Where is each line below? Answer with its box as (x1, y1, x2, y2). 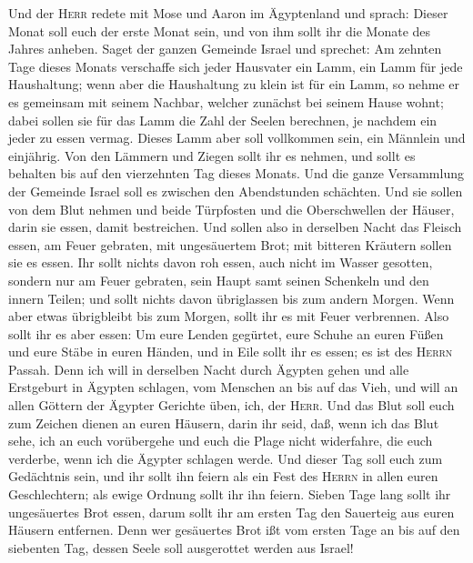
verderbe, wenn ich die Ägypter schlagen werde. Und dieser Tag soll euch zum (8, 448, 443, 467)
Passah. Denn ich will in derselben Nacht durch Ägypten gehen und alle (8, 359, 409, 378)
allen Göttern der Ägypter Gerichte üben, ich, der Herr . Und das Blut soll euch (8, 396, 455, 415)
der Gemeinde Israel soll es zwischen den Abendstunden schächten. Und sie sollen (8, 181, 463, 200)
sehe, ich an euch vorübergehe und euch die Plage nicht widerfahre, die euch (8, 431, 433, 450)
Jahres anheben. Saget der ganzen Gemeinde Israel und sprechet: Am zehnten (8, 39, 442, 58)
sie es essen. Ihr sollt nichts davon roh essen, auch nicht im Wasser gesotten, (8, 253, 433, 272)
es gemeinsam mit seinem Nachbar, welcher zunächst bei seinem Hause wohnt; (8, 92, 444, 111)
